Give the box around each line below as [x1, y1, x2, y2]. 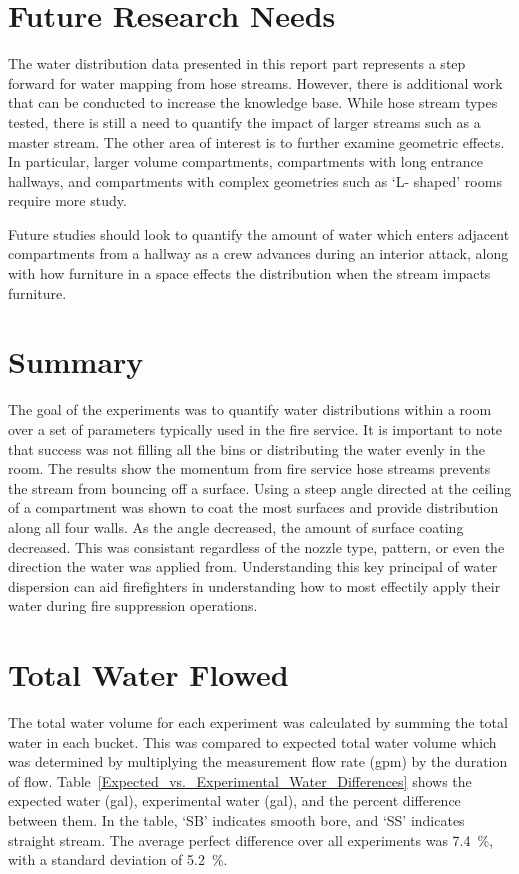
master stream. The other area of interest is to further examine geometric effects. [8, 131, 505, 152]
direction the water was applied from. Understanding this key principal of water [8, 556, 498, 577]
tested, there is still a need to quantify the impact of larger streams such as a [8, 111, 481, 132]
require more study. [8, 190, 127, 211]
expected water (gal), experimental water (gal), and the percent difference [8, 790, 461, 811]
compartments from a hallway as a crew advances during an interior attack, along [8, 243, 509, 264]
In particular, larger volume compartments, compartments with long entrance [8, 151, 483, 172]
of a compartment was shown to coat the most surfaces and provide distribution [8, 497, 499, 518]
